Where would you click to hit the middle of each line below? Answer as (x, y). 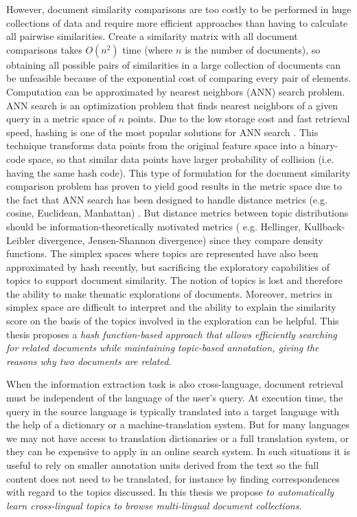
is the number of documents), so (253, 49)
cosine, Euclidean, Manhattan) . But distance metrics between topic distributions (177, 213)
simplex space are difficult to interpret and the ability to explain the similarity (171, 307)
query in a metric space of (61, 119)
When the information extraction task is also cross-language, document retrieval (175, 384)
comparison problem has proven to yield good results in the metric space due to (174, 186)
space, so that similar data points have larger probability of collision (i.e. (181, 158)
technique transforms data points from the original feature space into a (156, 145)
